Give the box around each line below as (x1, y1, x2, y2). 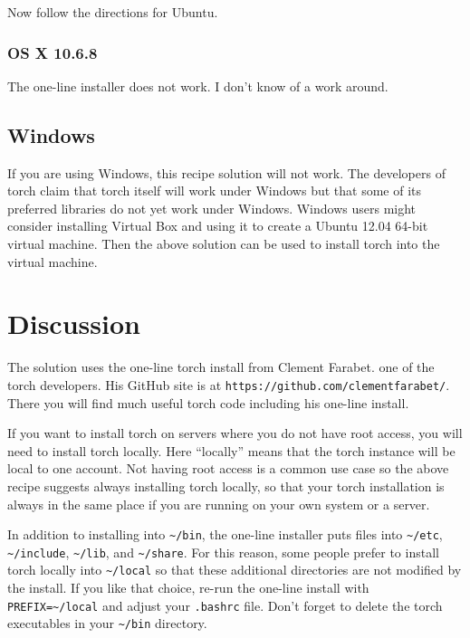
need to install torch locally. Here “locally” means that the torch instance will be (7, 441, 456, 460)
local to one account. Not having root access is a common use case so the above (7, 459, 449, 478)
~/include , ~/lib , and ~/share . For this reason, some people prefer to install (7, 542, 439, 561)
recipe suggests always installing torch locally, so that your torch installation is (7, 476, 445, 495)
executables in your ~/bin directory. (7, 614, 207, 633)
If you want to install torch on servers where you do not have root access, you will (7, 424, 463, 443)
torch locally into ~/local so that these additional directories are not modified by (7, 560, 462, 579)
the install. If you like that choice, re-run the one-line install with (7, 578, 369, 597)
